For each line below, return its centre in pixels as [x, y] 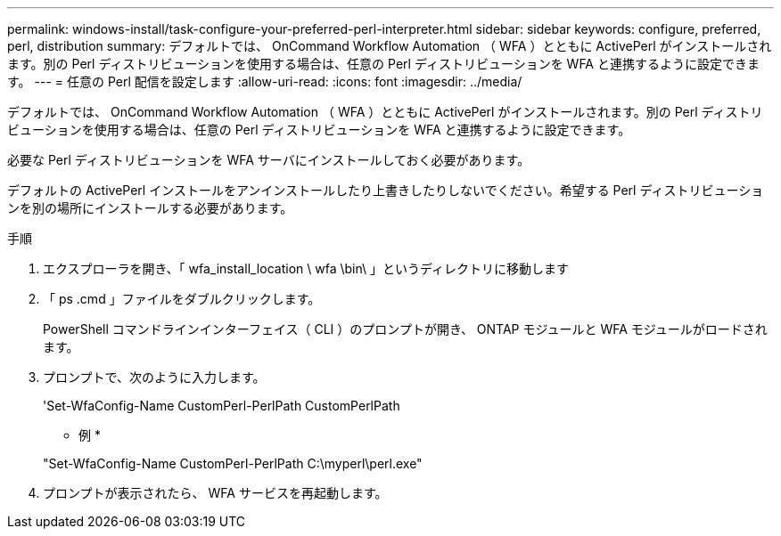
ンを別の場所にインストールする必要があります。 [150, 208]
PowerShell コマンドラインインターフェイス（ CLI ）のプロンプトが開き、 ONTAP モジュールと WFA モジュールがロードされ [405, 329]
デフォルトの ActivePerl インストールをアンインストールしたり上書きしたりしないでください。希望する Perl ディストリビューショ [386, 190]
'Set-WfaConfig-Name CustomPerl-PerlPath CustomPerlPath [222, 406]
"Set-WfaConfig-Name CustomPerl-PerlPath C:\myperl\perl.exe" [233, 463]
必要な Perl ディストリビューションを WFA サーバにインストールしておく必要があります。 [269, 160]
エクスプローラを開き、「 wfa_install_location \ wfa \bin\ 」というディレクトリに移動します [306, 268]
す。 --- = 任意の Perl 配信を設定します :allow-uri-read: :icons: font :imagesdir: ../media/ [265, 81]
